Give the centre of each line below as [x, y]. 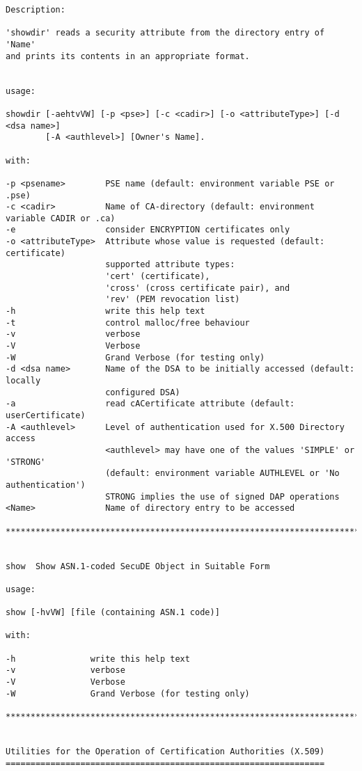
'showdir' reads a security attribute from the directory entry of [165, 33]
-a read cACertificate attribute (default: [150, 404]
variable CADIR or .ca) [61, 218]
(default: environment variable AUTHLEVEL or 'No [222, 474]
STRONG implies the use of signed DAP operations [222, 496]
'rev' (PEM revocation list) [173, 300]
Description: [36, 10]
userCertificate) [46, 415]
